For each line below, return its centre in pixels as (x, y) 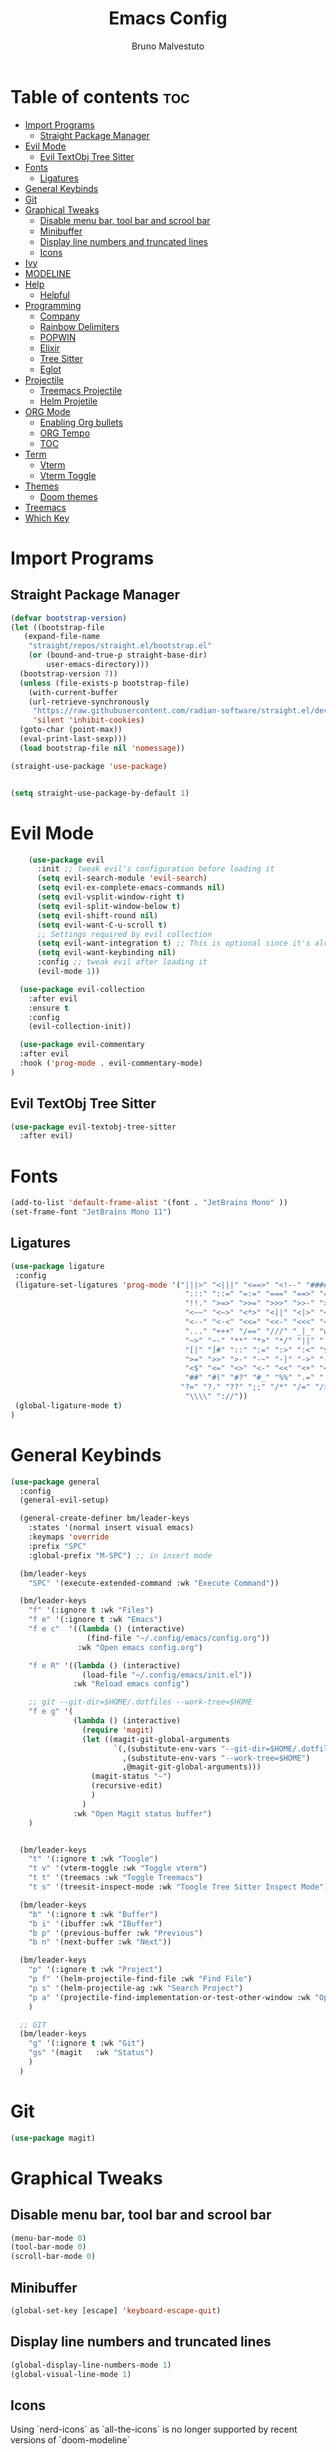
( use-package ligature (57, 1266)
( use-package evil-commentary (82, 1045)
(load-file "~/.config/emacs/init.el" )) (167, 1675)
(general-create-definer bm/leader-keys (104, 1518)
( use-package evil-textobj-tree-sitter (93, 1127)
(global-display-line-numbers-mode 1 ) (91, 2365)
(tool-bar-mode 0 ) (48, 2247)
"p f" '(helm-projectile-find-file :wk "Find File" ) (140, 1979)
